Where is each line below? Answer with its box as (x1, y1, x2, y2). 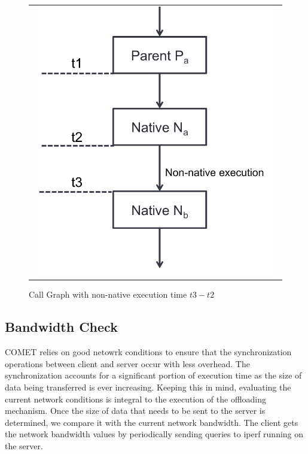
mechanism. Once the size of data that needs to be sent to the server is (5, 404, 266, 417)
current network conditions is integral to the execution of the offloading (5, 392, 267, 405)
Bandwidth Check (5, 317, 118, 336)
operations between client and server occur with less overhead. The (5, 357, 250, 370)
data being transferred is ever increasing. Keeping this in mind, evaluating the (5, 381, 291, 393)
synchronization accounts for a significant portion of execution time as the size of (5, 369, 302, 382)
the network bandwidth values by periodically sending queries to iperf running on (5, 428, 304, 440)
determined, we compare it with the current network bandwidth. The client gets (5, 416, 298, 428)
